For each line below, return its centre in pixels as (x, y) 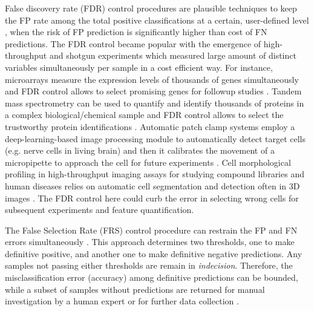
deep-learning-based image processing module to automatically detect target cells (155, 138)
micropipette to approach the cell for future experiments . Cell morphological (148, 162)
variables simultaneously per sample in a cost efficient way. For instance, (139, 67)
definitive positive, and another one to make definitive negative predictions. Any (154, 253)
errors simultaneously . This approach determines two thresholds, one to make (150, 242)
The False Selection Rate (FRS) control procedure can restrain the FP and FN (151, 230)
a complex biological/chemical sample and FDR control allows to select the (144, 115)
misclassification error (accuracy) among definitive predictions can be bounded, (152, 277)
